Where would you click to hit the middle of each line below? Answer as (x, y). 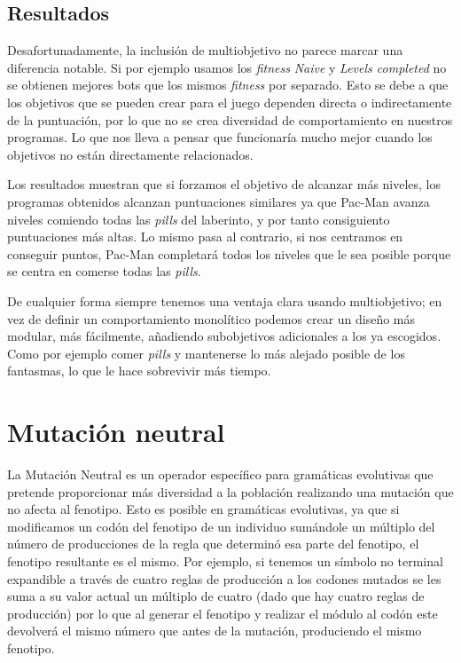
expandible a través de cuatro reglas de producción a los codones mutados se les (224, 578)
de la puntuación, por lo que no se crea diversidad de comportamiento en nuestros (230, 119)
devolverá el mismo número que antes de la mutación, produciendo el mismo (215, 631)
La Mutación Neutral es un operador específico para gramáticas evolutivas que (220, 474)
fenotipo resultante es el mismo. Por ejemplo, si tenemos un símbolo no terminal (225, 560)
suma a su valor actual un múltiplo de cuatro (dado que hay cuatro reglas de (216, 596)
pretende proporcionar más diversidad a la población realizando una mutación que (230, 491)
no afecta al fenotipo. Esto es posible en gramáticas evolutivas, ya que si (203, 509)
